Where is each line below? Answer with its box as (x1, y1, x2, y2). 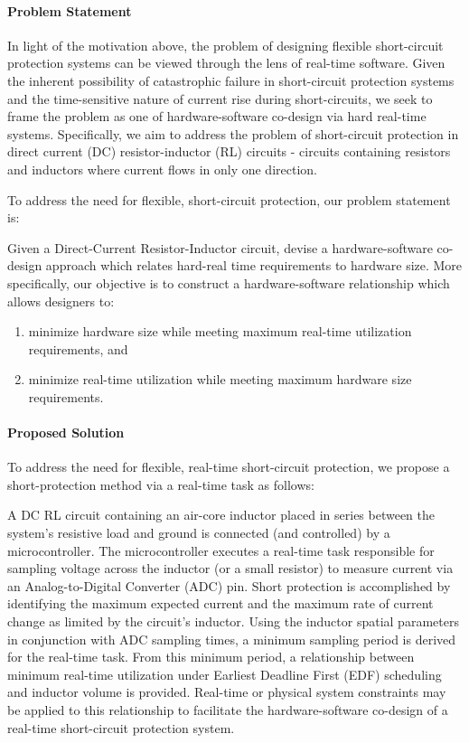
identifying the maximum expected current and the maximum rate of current (7, 594, 434, 613)
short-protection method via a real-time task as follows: (7, 475, 314, 494)
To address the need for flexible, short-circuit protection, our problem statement (7, 190, 451, 209)
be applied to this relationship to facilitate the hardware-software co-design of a (7, 701, 448, 719)
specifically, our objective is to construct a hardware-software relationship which (7, 273, 450, 292)
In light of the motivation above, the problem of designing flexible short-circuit (7, 35, 444, 54)
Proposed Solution (7, 423, 125, 442)
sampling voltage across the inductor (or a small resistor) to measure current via (7, 559, 454, 578)
